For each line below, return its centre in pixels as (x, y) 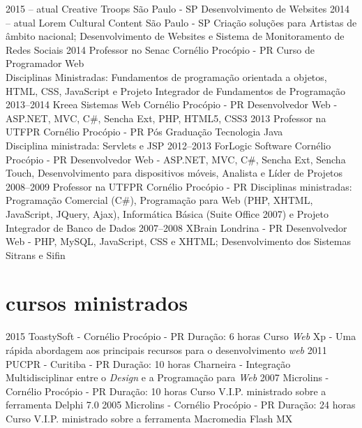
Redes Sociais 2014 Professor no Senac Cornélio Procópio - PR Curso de (160, 49)
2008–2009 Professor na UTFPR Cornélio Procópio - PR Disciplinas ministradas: (179, 186)
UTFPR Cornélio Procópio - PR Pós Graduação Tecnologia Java (144, 132)
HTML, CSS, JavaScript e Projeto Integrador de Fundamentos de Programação (176, 90)
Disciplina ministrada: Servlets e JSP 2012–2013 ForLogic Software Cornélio (168, 145)
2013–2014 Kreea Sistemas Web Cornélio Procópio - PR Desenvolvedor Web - (172, 104)
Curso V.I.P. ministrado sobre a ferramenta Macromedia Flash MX (149, 418)
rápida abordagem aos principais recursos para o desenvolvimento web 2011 (166, 350)
